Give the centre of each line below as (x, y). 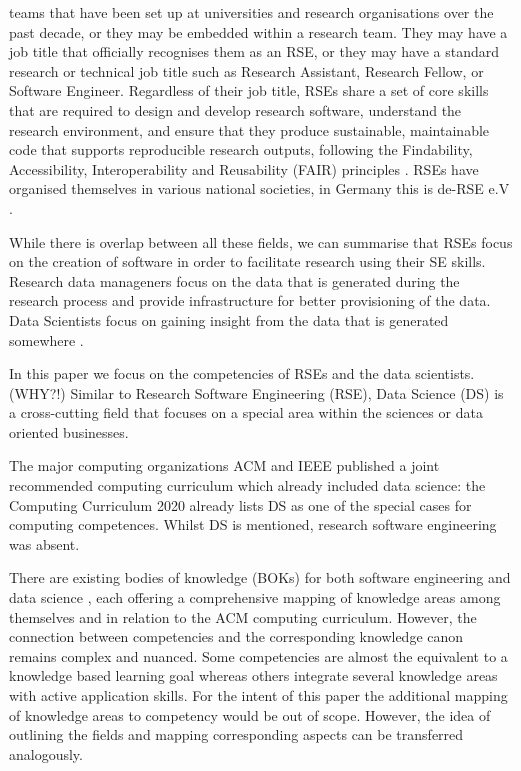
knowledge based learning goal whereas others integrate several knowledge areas (253, 675)
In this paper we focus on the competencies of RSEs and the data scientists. (242, 373)
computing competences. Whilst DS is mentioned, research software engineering (253, 524)
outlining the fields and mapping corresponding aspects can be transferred (236, 734)
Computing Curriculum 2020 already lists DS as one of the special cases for (240, 504)
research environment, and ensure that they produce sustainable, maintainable (249, 129)
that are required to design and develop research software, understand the (235, 109)
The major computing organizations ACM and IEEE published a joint (224, 465)
